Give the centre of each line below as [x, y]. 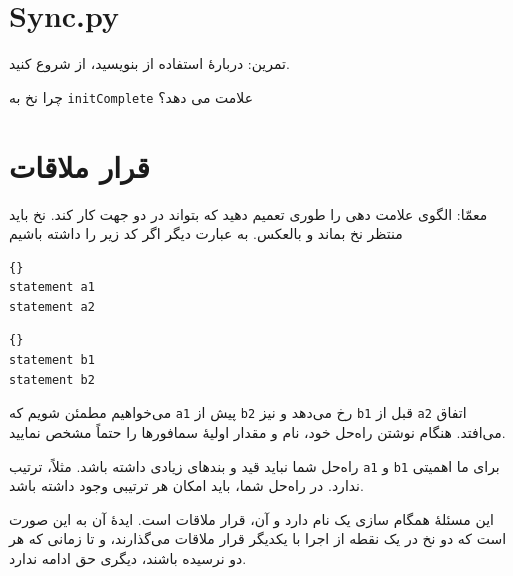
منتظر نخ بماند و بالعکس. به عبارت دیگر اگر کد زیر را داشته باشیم [206, 233]
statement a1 [52, 287]
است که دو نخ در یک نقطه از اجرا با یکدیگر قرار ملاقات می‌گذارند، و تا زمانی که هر [258, 538]
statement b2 [52, 379]
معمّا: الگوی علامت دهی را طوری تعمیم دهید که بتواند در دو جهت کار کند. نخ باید [248, 213]
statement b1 [52, 360]
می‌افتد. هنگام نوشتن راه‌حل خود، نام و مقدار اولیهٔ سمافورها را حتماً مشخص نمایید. [257, 431]
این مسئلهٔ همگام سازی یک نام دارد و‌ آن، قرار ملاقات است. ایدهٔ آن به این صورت [251, 518]
